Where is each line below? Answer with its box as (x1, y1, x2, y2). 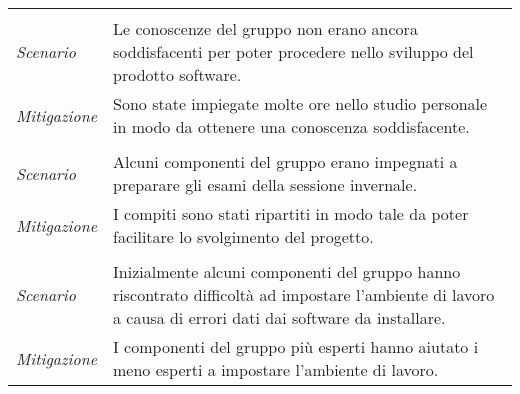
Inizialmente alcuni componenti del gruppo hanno (113, 260, 461, 283)
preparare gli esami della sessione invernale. (113, 173, 418, 196)
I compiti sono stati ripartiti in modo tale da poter (113, 202, 469, 225)
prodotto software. (113, 63, 242, 86)
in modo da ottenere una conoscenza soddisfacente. (113, 115, 470, 138)
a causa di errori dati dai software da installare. (113, 306, 446, 329)
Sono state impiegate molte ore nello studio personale (113, 92, 488, 115)
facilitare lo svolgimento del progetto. (113, 225, 374, 248)
